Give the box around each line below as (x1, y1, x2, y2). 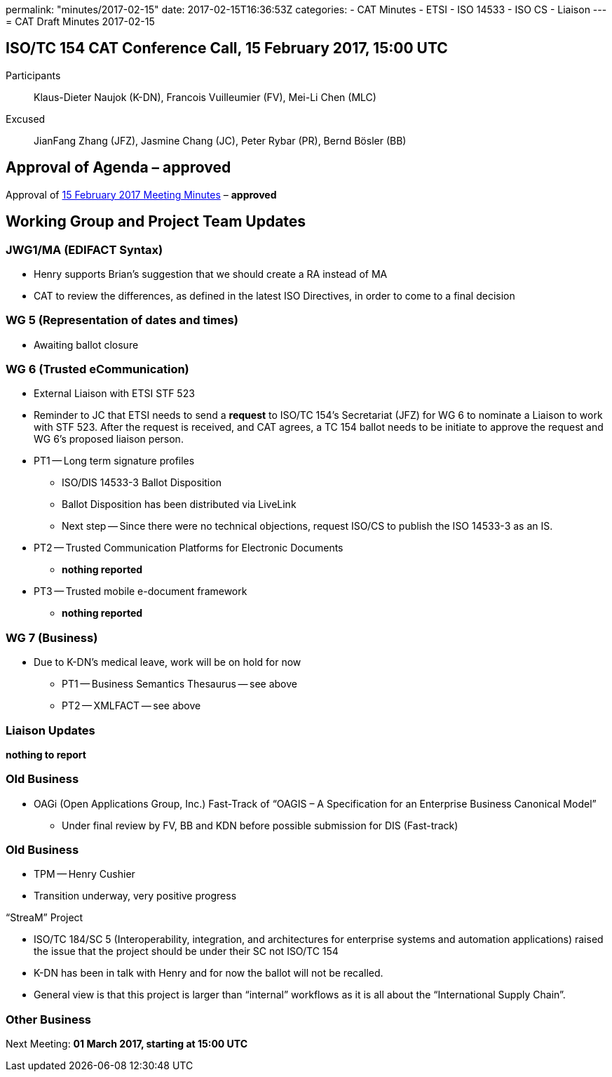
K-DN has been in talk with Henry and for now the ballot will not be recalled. (34, 967, 383, 979)
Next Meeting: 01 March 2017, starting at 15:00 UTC (6, 1038, 248, 1050)
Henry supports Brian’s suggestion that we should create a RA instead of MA (34, 267, 388, 280)
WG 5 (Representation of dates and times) (6, 313, 238, 328)
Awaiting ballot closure (34, 338, 139, 351)
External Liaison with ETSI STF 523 (34, 387, 195, 400)
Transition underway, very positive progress (34, 890, 237, 902)
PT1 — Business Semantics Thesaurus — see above (62, 678, 297, 690)
